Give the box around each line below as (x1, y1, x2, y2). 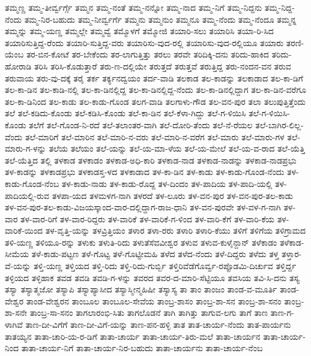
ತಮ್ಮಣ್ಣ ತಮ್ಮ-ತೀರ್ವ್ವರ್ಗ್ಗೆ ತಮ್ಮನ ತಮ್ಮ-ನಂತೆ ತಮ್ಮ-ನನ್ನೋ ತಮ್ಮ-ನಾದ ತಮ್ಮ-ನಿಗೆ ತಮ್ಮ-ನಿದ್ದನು (5, 1, 262, 13)
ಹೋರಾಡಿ (5, 59, 32, 72)
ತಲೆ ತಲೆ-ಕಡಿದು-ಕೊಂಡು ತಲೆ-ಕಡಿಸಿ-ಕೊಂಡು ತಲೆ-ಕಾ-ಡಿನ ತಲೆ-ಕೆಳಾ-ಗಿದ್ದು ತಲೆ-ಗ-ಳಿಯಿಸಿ (5, 107, 246, 119)
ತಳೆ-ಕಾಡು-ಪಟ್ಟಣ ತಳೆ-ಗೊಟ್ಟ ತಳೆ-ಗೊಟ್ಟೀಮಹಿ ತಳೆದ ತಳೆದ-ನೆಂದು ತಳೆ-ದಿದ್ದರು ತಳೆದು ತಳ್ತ (31, 248, 279, 260)
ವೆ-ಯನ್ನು (5, 260, 31, 272)
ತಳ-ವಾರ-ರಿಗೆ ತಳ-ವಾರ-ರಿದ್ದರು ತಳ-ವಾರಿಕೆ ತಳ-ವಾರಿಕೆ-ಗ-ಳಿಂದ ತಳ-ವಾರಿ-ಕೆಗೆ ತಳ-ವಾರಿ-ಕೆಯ (20, 212, 275, 225)
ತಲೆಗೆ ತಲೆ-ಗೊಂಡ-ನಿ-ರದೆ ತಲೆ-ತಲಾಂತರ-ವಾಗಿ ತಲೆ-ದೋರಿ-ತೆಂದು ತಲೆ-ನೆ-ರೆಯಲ (29, 118, 253, 131)
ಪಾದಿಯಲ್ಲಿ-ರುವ (5, 189, 50, 201)
